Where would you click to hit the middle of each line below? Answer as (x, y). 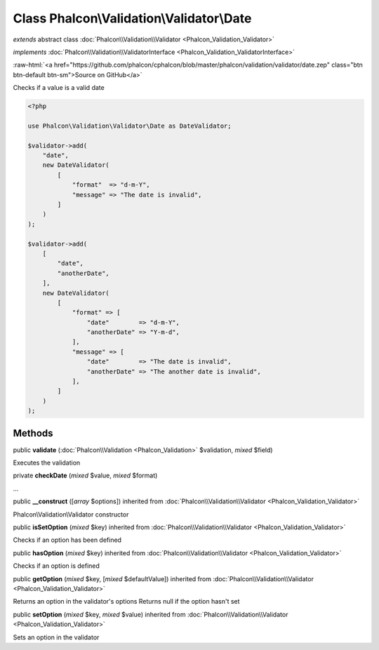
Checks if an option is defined (56, 566)
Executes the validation (47, 463)
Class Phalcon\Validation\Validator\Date (132, 18)
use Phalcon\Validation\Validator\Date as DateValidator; (129, 126)
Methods (33, 433)
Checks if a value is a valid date (59, 88)
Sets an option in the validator (56, 637)
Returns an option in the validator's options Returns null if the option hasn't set (126, 602)
